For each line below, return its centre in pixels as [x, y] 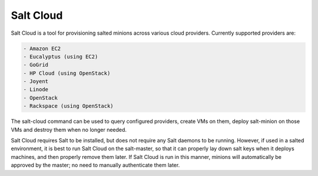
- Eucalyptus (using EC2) [61, 57]
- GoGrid [36, 65]
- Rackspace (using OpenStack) [69, 106]
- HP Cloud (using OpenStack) [67, 73]
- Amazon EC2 [42, 48]
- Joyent [36, 82]
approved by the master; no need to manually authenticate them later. [95, 165]
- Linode [36, 89]
